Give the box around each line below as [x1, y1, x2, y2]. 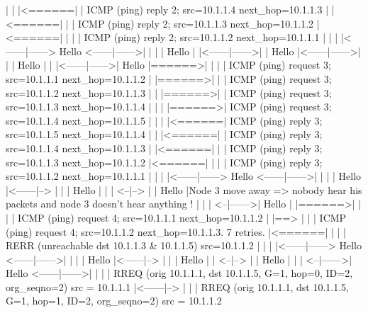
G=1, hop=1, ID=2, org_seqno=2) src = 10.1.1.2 [6, 293, 222, 308]
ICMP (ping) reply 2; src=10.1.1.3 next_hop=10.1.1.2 [77, 16, 314, 30]
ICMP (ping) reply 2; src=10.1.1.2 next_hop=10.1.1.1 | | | [84, 30, 338, 45]
